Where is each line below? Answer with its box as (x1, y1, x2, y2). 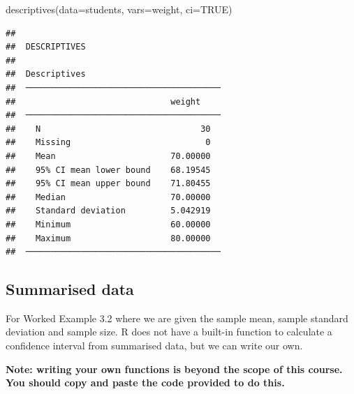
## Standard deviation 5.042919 (6, 206, 211, 216)
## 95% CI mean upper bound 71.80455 (6, 179, 211, 189)
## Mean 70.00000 (6, 151, 211, 161)
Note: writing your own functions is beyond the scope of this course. (6, 361, 343, 376)
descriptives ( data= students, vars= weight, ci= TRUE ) (6, 2, 233, 16)
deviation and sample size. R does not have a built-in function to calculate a (6, 324, 332, 339)
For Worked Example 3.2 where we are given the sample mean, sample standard (6, 310, 348, 325)
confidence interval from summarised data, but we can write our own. (6, 338, 303, 353)
